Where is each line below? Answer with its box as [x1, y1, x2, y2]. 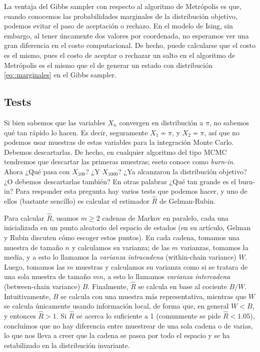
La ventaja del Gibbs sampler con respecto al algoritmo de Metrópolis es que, [4, 1, 241, 11]
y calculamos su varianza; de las [71, 242, 170, 252]
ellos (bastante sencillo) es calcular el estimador [4, 195, 149, 206]
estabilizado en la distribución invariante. [4, 340, 130, 350]
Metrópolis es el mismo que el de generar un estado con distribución [4, 59, 213, 70]
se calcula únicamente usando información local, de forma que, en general [4, 301, 229, 311]
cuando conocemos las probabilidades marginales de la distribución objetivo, [4, 10, 237, 21]
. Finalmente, [87, 281, 128, 292]
